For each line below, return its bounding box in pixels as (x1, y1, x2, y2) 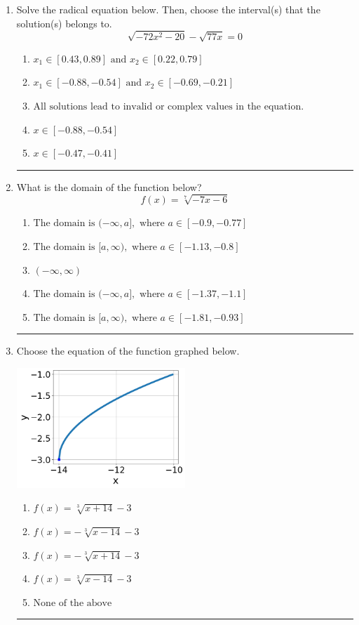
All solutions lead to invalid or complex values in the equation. (33, 101, 304, 112)
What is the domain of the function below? (16, 179, 202, 194)
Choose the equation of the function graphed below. (16, 343, 240, 358)
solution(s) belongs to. (16, 15, 112, 30)
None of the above (33, 598, 112, 608)
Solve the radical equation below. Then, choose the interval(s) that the (16, 2, 320, 16)
